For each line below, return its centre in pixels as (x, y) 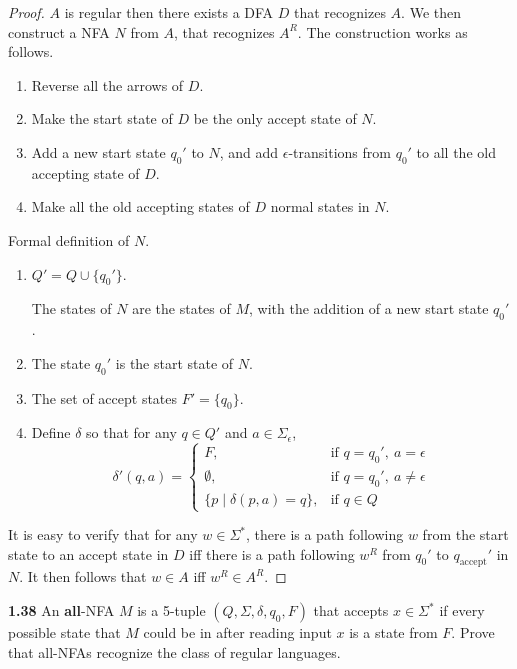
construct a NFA (59, 31)
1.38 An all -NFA (61, 610)
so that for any (131, 432)
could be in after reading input (237, 632)
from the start (465, 534)
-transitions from (339, 151)
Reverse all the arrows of (107, 84)
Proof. (26, 12)
